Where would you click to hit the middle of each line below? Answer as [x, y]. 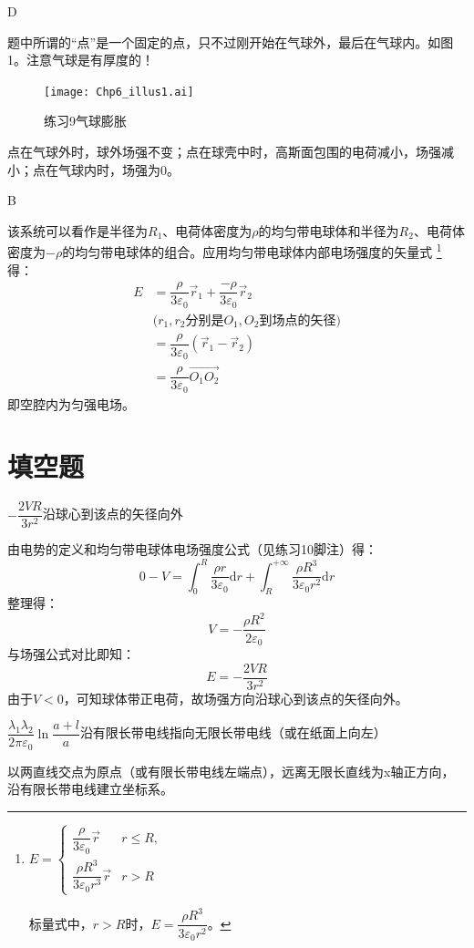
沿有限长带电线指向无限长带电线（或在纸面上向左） [233, 732]
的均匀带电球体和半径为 [329, 230]
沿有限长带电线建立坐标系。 [90, 789]
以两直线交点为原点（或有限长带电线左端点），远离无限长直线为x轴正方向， [231, 771]
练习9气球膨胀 [85, 121]
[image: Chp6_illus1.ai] [119, 92]
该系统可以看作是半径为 [77, 230]
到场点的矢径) [300, 320]
